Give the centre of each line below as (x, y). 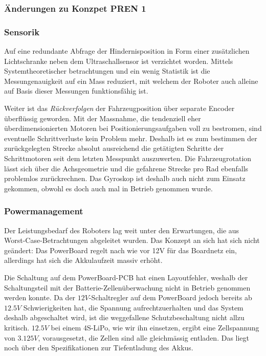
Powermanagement (44, 211)
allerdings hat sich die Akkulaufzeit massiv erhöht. (83, 260)
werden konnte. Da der (40, 297)
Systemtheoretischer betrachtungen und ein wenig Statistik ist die (107, 71)
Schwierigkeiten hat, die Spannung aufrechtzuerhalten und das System (133, 307)
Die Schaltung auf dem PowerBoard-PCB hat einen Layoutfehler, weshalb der (126, 277)
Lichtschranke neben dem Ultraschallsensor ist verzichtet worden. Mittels (119, 61)
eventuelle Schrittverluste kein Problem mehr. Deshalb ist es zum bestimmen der (131, 138)
